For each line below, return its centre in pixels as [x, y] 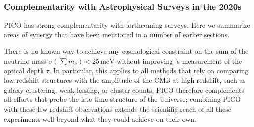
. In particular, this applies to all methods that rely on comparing [149, 70]
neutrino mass [25, 61]
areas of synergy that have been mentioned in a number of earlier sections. [117, 34]
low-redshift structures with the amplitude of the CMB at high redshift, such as [125, 80]
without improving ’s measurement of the [179, 61]
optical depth [24, 70]
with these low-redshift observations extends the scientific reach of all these [118, 109]
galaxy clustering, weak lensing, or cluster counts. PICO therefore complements [124, 89]
